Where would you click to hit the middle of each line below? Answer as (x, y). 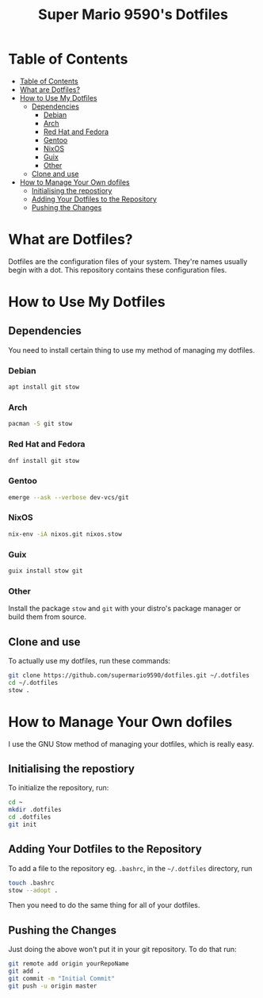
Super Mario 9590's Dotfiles (133, 15)
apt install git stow (44, 387)
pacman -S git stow (40, 424)
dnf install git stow (44, 461)
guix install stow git (46, 571)
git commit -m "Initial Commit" (61, 979)
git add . (25, 971)
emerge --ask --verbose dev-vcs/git (69, 497)
